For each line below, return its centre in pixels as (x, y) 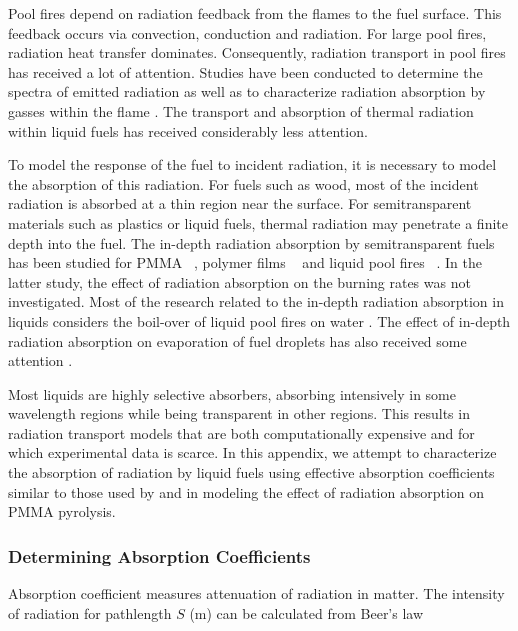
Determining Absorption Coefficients (159, 555)
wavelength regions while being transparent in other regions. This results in (239, 413)
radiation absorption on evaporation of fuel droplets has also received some (237, 340)
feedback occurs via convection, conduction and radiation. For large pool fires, (247, 32)
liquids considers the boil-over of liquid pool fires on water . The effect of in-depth (259, 320)
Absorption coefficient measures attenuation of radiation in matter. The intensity (256, 593)
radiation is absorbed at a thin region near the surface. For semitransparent (240, 203)
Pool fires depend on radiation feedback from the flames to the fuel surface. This (255, 13)
